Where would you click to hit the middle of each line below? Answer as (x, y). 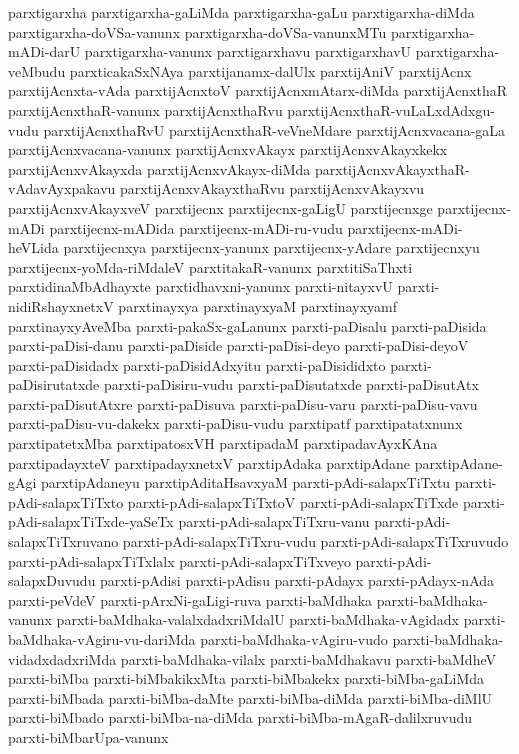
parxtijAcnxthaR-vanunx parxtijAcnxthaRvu (145, 109)
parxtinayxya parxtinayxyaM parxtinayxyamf (257, 305)
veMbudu (37, 70)
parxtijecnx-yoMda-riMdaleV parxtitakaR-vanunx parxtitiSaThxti (210, 266)
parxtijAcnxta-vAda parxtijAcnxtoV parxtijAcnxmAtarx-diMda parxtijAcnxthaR (258, 90)
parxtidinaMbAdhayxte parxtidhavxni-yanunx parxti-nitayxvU (200, 286)
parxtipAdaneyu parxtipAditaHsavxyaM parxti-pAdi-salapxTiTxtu (246, 482)
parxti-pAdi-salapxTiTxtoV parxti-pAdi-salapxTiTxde (293, 501)
